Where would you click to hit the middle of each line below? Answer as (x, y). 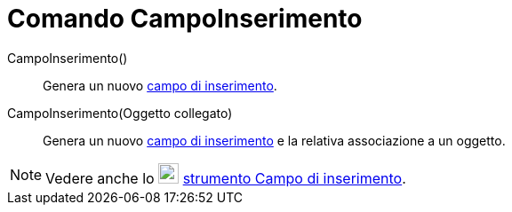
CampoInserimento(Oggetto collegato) (120, 113)
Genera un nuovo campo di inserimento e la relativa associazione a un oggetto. (274, 140)
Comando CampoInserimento (185, 19)
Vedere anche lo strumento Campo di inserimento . (226, 178)
